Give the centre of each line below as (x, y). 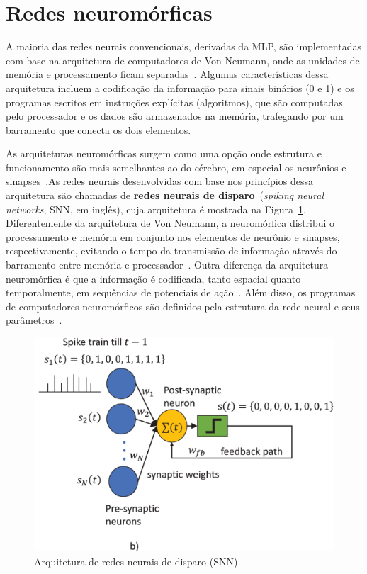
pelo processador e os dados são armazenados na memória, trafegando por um (175, 116)
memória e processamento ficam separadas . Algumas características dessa (167, 74)
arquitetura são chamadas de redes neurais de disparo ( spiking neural (165, 195)
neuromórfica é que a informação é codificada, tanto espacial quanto (153, 278)
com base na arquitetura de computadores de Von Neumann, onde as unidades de (183, 60)
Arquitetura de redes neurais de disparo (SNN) (136, 561)
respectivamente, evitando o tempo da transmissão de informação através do (171, 251)
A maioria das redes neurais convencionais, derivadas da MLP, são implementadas (183, 46)
